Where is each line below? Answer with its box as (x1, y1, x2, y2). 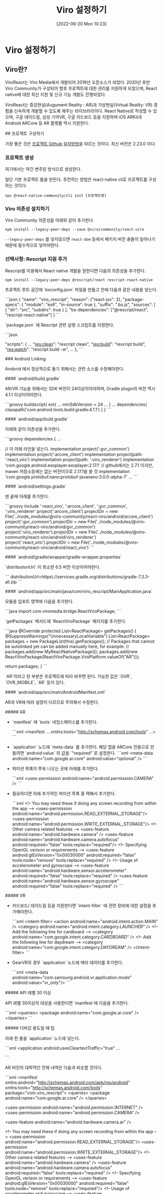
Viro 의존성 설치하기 (5, 205, 50, 212)
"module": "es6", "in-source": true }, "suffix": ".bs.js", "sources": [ (24, 302, 156, 307)
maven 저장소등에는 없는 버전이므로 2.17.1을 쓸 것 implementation (5, 468, 130, 474)
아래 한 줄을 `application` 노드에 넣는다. (5, 1035, 80, 1041)
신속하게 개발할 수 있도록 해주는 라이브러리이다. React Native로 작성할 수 (14, 108, 152, 114)
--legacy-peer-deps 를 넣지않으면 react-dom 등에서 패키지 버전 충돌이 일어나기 (5, 236, 156, 242)
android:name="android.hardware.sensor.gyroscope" (12, 878, 119, 884)
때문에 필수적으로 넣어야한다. (5, 242, 60, 248)
